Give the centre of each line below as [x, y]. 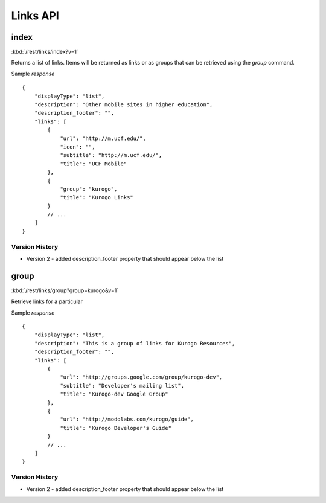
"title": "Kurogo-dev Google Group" [114, 394]
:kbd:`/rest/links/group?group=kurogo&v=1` [65, 290]
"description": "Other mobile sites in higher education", [123, 105]
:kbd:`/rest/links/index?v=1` [45, 52]
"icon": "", [78, 147]
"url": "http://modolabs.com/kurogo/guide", [127, 419]
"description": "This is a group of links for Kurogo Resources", [135, 343]
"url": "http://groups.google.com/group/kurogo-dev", [141, 377]
